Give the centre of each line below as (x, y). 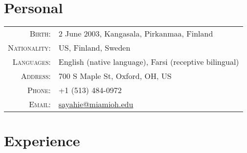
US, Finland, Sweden (94, 48)
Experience (42, 141)
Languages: (32, 62)
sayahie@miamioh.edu (96, 104)
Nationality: (29, 48)
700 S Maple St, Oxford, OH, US (115, 76)
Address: (36, 76)
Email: (40, 104)
